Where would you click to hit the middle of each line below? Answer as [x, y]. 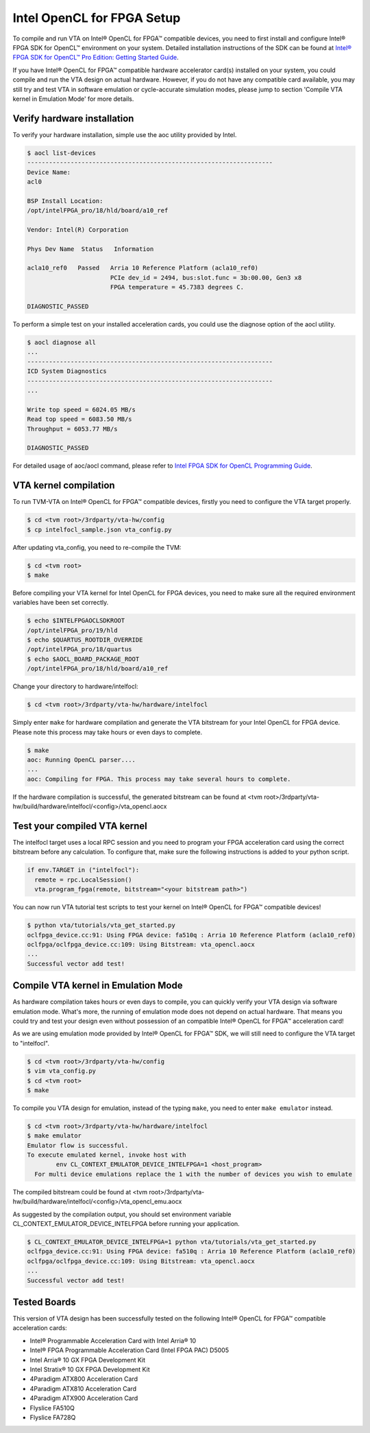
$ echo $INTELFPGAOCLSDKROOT [76, 621]
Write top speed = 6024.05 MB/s [82, 409]
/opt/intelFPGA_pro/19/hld [72, 630]
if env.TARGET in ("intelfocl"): [83, 870]
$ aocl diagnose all [61, 342]
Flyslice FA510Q [52, 1408]
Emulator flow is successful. [78, 1145]
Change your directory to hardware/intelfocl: [75, 686]
